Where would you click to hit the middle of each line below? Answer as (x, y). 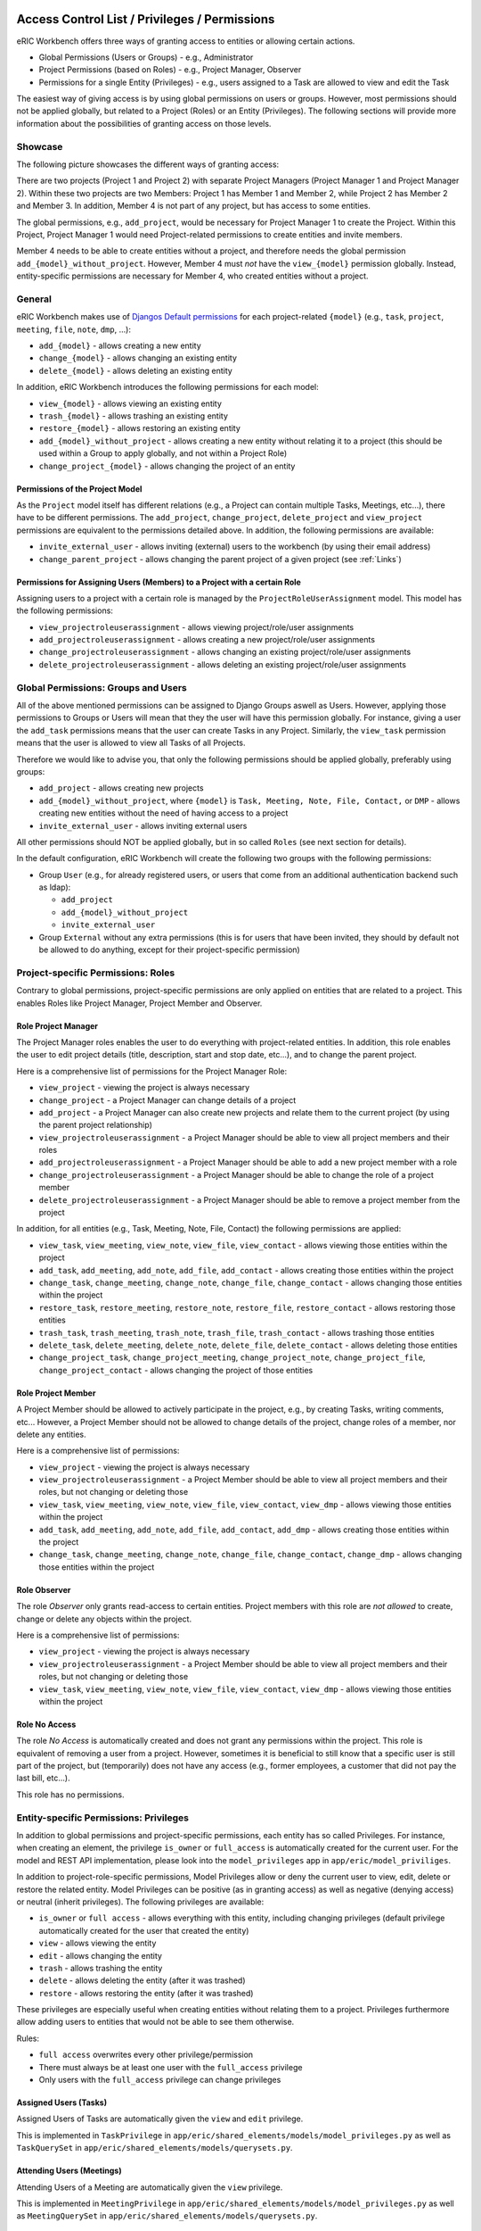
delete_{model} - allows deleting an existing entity (136, 370)
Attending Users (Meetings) (69, 2171)
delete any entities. (51, 1434)
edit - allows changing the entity (100, 1955)
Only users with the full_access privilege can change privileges (160, 2080)
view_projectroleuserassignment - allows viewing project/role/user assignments (196, 627)
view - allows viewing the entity (98, 1943)
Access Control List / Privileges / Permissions (146, 19)
